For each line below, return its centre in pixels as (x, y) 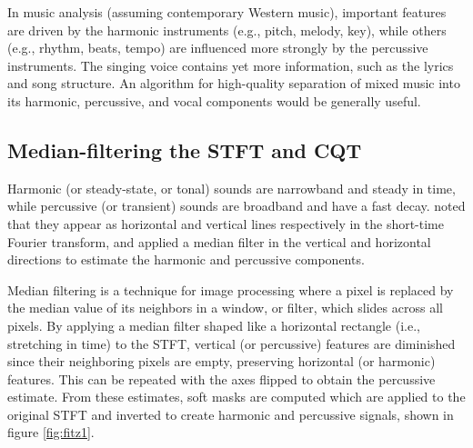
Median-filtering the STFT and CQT (185, 149)
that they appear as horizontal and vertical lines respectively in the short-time (226, 223)
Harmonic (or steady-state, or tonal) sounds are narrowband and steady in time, (231, 188)
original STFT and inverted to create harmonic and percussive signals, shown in (231, 414)
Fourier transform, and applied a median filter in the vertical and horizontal (219, 241)
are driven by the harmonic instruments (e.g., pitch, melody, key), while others (227, 30)
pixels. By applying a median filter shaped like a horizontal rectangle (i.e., (214, 325)
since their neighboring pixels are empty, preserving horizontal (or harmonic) (221, 361)
